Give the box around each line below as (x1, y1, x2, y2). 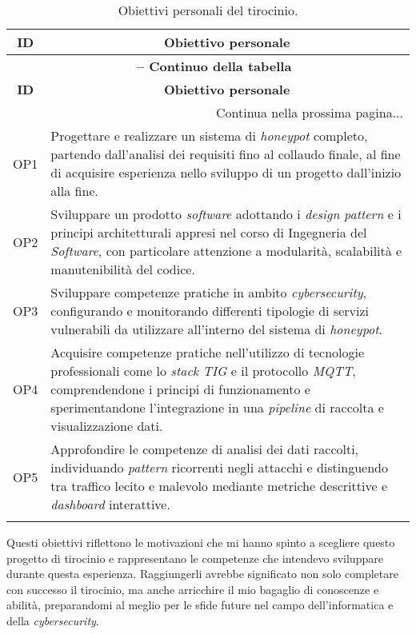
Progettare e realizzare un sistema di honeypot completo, (50, 126, 368, 145)
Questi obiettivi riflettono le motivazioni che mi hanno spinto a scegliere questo (6, 534, 395, 550)
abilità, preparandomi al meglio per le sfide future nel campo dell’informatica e (6, 596, 394, 613)
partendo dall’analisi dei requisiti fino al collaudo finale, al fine (50, 145, 401, 163)
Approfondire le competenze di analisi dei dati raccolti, (50, 440, 359, 458)
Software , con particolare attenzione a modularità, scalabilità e (50, 241, 402, 260)
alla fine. (50, 181, 98, 200)
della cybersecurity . (6, 612, 99, 628)
